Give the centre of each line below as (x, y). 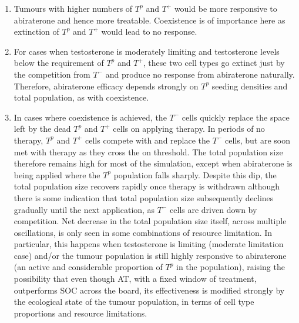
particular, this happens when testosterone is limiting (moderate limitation (149, 244)
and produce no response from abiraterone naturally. (200, 74)
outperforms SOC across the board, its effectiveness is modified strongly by (149, 290)
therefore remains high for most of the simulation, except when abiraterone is (153, 163)
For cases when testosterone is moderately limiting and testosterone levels (147, 51)
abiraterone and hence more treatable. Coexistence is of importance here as (149, 20)
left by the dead (42, 129)
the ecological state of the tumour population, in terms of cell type (134, 302)
